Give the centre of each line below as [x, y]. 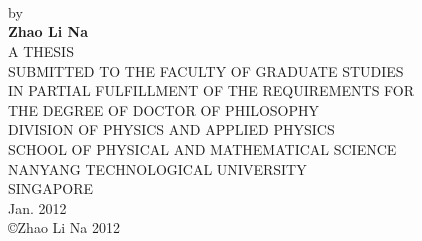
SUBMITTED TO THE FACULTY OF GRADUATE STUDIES [206, 70]
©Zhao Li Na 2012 [64, 227]
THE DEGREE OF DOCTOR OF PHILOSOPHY [164, 109]
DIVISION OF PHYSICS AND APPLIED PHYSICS [171, 129]
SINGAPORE [51, 188]
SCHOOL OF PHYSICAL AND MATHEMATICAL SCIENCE [202, 148]
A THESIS [41, 50]
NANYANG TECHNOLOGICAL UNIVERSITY [157, 168]
